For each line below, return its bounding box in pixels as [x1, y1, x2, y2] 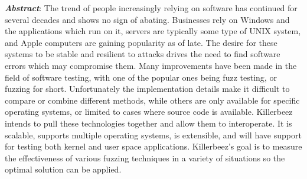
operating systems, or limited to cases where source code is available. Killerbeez [5, 105, 293, 118]
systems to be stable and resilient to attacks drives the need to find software [5, 48, 280, 60]
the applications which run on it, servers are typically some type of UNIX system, [5, 25, 301, 37]
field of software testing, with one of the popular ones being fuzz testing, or [5, 71, 277, 83]
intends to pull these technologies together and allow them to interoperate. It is [5, 117, 292, 129]
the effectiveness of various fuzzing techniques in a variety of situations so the [5, 151, 285, 164]
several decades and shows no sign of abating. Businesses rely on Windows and [5, 13, 290, 25]
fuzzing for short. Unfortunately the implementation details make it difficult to [5, 82, 290, 95]
